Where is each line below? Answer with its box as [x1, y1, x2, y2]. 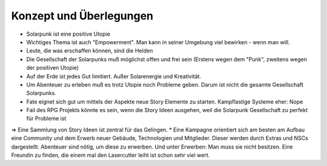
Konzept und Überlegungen [11, 9, 154, 22]
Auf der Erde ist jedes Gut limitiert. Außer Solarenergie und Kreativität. [26, 73, 202, 80]
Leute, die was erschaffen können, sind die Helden [26, 47, 153, 55]
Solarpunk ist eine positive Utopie [26, 30, 110, 38]
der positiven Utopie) [26, 64, 79, 71]
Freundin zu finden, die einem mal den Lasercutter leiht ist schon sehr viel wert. [11, 151, 210, 159]
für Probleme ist [26, 115, 67, 122]
